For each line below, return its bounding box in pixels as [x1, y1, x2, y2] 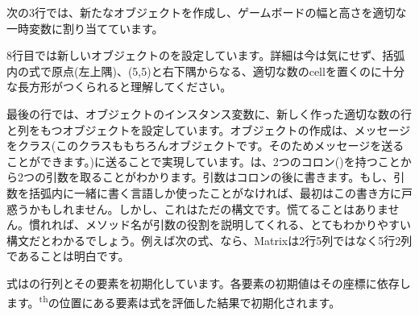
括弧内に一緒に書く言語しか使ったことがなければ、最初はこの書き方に [28, 184, 401, 201]
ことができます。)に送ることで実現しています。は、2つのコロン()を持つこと [6, 152, 400, 169]
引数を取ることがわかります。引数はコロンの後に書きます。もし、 [45, 168, 394, 185]
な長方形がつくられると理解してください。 [6, 78, 232, 95]
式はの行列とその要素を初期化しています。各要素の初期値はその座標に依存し [6, 274, 411, 291]
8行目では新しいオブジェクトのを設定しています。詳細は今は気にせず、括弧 [6, 47, 405, 64]
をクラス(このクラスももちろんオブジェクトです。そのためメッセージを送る [6, 137, 404, 154]
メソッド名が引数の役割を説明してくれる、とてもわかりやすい [85, 216, 412, 233]
